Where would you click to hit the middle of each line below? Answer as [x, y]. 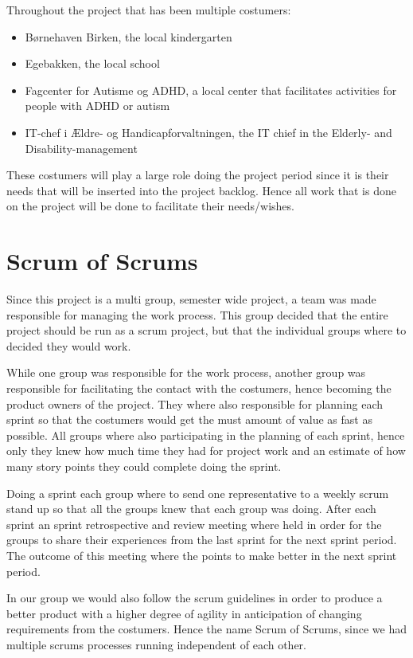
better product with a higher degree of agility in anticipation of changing [184, 613]
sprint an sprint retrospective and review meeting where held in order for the [194, 524]
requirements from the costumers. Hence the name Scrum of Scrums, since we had [206, 629]
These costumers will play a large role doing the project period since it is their [198, 175]
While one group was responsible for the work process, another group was [186, 372]
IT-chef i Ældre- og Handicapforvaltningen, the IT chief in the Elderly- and [208, 132]
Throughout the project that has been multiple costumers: [149, 10]
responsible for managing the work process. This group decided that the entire [197, 314]
